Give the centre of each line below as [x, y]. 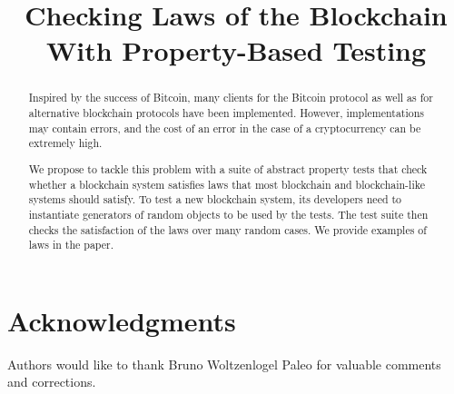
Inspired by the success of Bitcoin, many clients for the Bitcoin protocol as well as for [231, 98]
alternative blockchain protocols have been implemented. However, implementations [227, 113]
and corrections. [52, 382]
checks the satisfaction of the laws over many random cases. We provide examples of [227, 229]
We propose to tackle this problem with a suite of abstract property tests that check [228, 168]
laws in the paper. [71, 245]
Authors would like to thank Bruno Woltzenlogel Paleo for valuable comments [224, 364]
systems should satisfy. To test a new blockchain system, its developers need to [215, 199]
